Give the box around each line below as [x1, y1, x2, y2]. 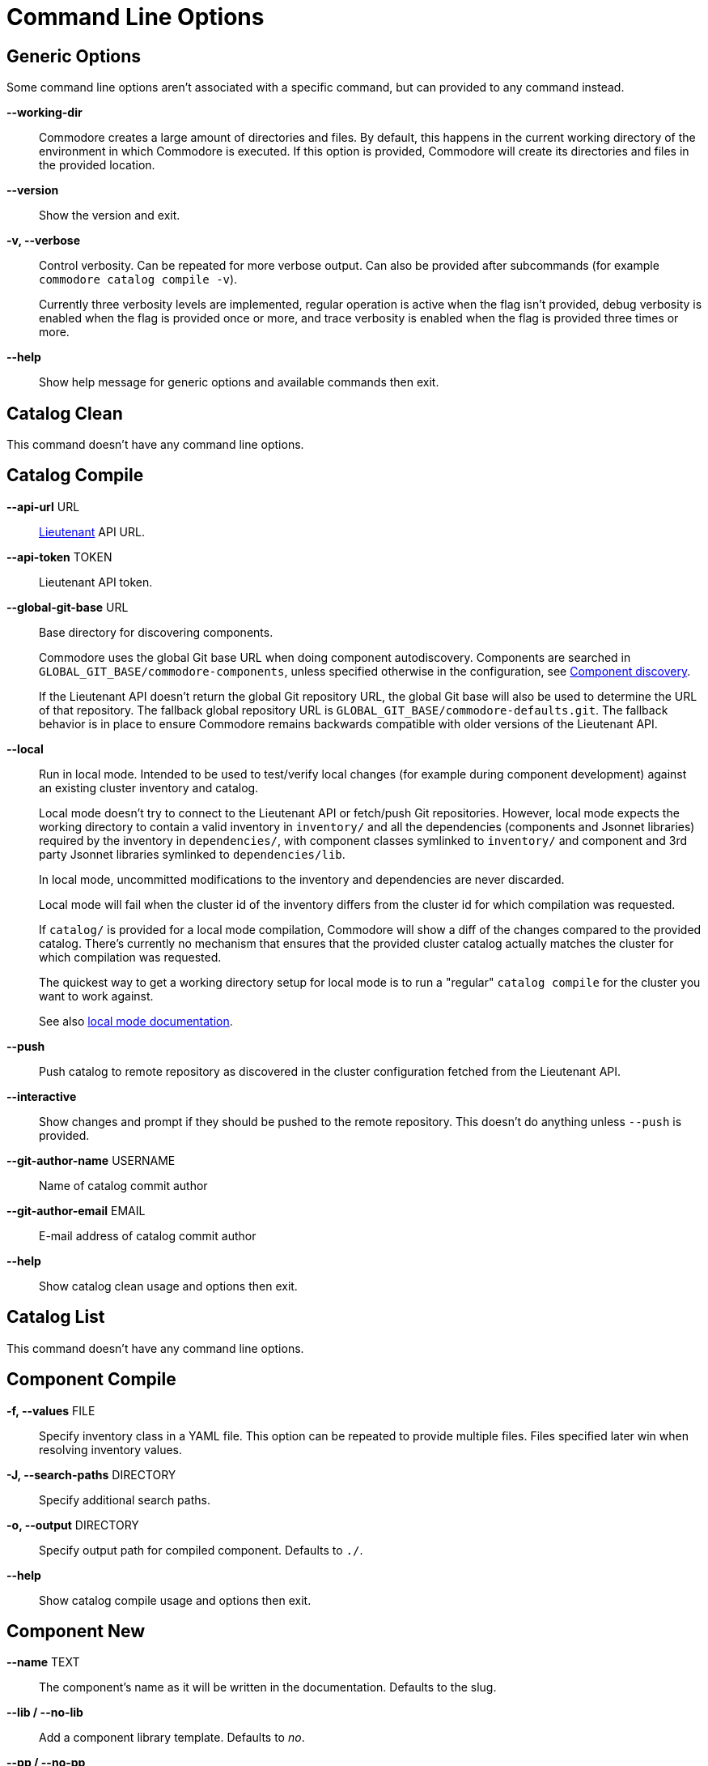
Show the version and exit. [39, 208, 180, 223]
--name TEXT [6, 1655, 80, 1670]
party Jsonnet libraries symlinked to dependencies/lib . [39, 847, 346, 861]
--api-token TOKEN [6, 549, 112, 564]
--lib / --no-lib [6, 1705, 83, 1720]
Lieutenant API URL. [39, 524, 145, 539]
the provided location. [39, 158, 155, 173]
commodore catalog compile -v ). [39, 272, 238, 287]
